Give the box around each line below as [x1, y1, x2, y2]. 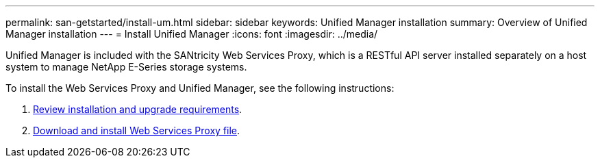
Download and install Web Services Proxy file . [33, 125, 240, 136]
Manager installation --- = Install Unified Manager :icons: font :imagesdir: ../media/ [5, 28, 378, 40]
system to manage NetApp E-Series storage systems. [5, 61, 247, 73]
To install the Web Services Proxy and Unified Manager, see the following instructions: [5, 82, 395, 94]
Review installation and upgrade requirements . [33, 103, 242, 115]
